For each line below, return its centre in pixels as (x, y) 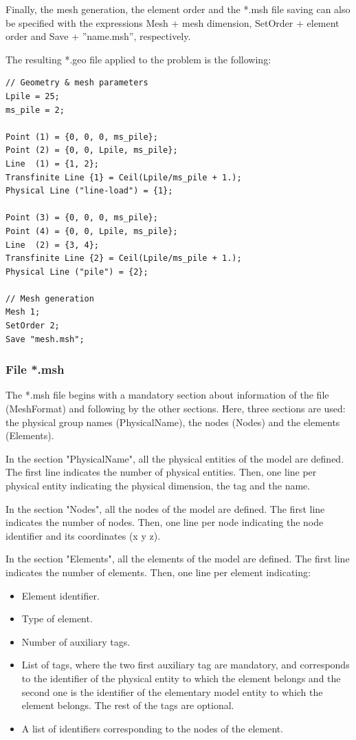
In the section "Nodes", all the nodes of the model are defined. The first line (165, 508)
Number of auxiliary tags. (76, 641)
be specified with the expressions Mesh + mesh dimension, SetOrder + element (173, 22)
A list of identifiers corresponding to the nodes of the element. (153, 728)
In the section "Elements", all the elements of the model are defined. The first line (178, 559)
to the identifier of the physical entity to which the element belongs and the (181, 678)
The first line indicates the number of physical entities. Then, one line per (161, 472)
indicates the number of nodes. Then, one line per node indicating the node (165, 522)
